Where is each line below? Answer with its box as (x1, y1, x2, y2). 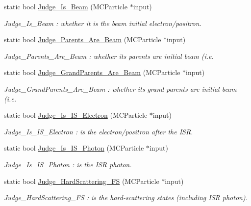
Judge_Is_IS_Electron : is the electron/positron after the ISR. (4, 126, 193, 136)
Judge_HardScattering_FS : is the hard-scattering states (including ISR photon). (4, 192, 248, 203)
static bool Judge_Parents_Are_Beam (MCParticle (4, 34, 161, 45)
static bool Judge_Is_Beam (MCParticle (4, 1, 128, 11)
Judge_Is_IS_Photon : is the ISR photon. (4, 159, 132, 169)
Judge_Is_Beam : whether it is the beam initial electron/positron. (4, 18, 201, 28)
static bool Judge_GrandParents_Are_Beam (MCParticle (4, 67, 180, 77)
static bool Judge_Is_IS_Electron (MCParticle (4, 110, 148, 120)
